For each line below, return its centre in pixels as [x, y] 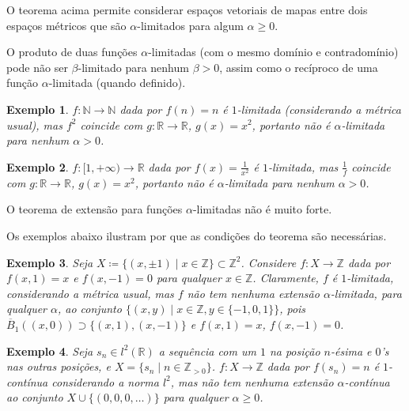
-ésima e [351, 351]
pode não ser [37, 67]
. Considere [269, 262]
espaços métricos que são [66, 25]
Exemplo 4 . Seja [50, 351]
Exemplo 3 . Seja [50, 262]
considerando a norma [105, 381]
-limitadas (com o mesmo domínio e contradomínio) [273, 52]
